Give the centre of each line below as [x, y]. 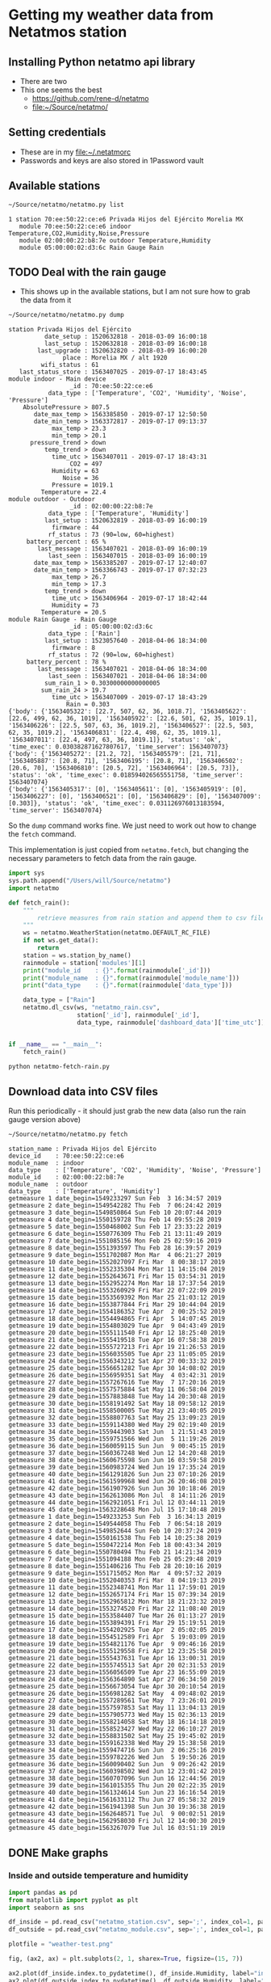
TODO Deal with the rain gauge [88, 272]
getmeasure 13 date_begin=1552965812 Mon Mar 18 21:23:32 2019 [117, 1602]
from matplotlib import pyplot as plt [73, 1900]
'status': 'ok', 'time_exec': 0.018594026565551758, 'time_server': [126, 775]
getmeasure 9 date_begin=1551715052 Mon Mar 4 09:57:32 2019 [115, 1574]
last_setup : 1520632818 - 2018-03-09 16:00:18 [125, 344]
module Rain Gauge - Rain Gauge [63, 620]
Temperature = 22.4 [73, 492]
